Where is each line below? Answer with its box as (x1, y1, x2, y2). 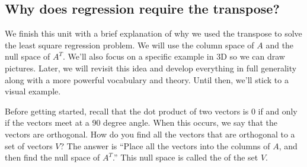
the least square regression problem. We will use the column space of (5, 38, 254, 51)
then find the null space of (5, 151, 100, 163)
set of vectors (5, 139, 53, 152)
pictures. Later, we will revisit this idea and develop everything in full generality (5, 61, 297, 74)
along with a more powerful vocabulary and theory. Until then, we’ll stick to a (5, 73, 289, 86)
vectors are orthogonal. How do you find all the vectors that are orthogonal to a (5, 127, 295, 140)
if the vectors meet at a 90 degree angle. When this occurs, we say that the (5, 116, 278, 129)
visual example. (5, 85, 61, 97)
